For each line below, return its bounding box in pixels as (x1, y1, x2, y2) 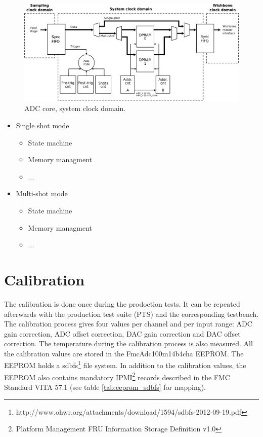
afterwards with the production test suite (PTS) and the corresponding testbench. (4, 308, 259, 319)
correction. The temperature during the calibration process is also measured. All (4, 338, 253, 349)
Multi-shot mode (16, 188, 68, 199)
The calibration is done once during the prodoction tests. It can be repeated (4, 298, 240, 309)
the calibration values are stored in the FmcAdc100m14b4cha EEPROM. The (4, 348, 244, 358)
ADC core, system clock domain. (24, 103, 126, 114)
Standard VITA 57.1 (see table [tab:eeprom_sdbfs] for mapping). (4, 381, 206, 392)
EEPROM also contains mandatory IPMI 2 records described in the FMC (4, 370, 230, 382)
